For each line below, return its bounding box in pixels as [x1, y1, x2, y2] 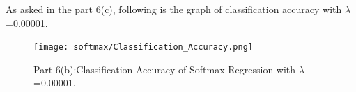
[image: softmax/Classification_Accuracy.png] [33, 42, 253, 53]
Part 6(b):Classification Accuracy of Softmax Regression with [33, 62, 296, 76]
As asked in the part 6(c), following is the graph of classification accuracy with [6, 2, 342, 16]
